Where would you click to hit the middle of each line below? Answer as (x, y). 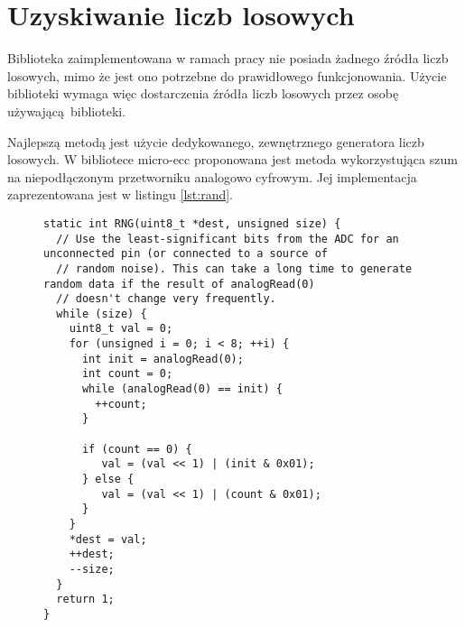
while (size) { (102, 313)
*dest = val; (108, 539)
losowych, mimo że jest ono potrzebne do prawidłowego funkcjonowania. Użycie (227, 75)
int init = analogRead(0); (163, 359)
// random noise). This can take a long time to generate (234, 268)
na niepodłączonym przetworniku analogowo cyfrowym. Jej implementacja (212, 176)
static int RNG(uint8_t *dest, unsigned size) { (192, 223)
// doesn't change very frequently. (166, 299)
